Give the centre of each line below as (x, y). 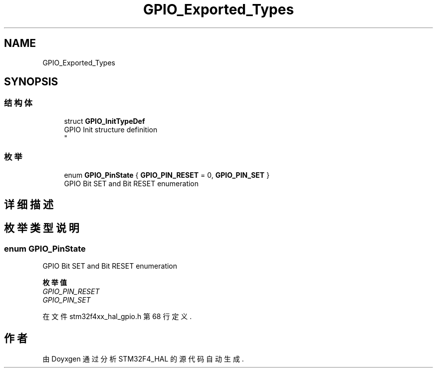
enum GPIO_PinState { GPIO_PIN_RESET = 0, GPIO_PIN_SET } (167, 175)
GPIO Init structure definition (111, 129)
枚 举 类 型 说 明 (42, 228)
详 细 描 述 (29, 204)
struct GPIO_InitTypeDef (105, 121)
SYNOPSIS (31, 82)
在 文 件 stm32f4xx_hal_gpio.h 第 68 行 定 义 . (117, 317)
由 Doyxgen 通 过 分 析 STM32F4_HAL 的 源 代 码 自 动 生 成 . (143, 359)
